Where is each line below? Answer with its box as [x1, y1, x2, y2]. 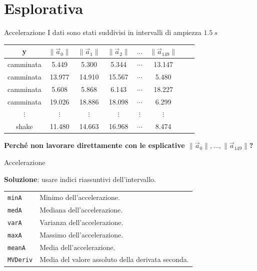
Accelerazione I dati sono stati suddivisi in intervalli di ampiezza [4, 27, 201, 37]
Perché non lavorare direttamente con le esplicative [4, 140, 185, 150]
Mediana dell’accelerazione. [39, 204, 123, 214]
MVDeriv [7, 256, 33, 264]
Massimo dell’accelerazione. [39, 229, 123, 239]
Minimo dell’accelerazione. [39, 191, 120, 202]
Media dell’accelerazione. [39, 241, 115, 252]
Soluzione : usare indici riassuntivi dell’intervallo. [4, 173, 156, 184]
